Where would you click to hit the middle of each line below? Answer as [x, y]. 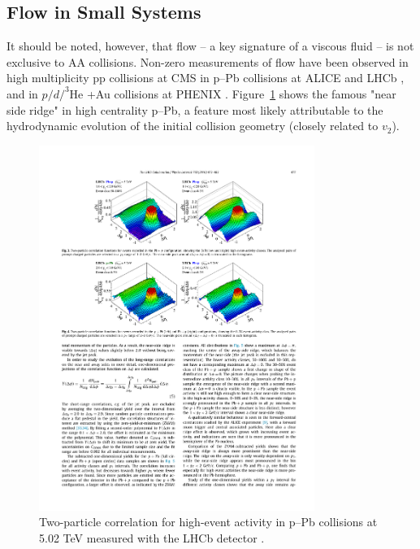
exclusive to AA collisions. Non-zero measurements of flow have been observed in [208, 61]
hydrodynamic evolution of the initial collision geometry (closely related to [193, 126]
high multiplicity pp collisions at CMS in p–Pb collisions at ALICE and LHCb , [206, 78]
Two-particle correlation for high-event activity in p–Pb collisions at [208, 522]
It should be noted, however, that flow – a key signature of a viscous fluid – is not [210, 46]
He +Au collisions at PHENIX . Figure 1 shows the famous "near [233, 93]
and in [22, 93]
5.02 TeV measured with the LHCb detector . [152, 537]
